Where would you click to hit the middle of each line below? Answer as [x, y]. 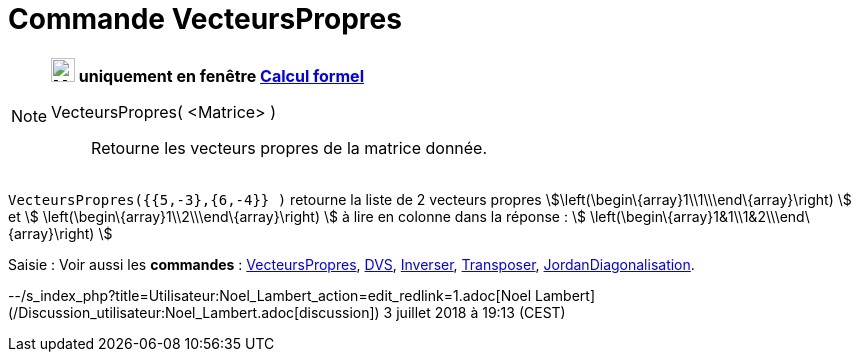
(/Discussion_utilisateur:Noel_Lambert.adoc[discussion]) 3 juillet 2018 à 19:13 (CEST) [287, 312]
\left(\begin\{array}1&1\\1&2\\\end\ [699, 216]
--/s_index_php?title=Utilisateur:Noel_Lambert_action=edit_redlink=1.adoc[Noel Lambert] [302, 295]
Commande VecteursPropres [205, 19]
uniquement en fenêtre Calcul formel [221, 75]
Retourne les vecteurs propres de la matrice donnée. [289, 147]
